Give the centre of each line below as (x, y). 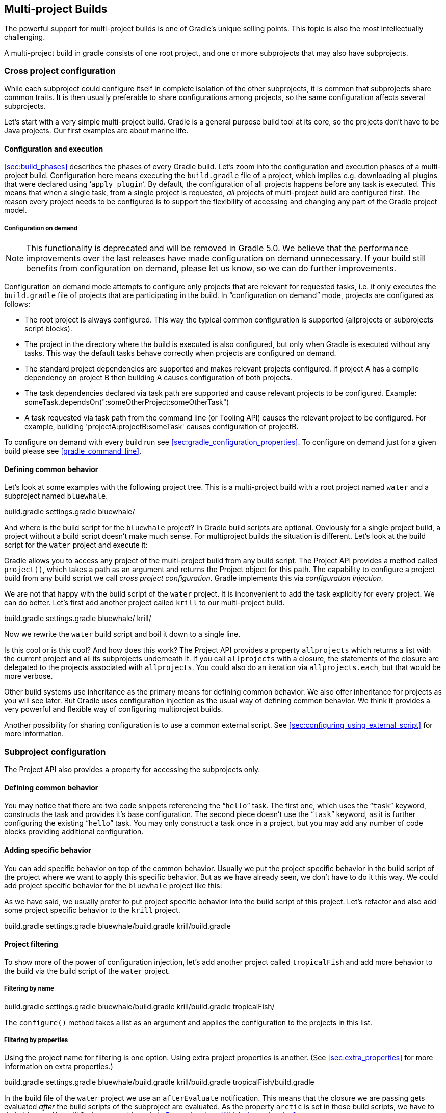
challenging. (25, 37)
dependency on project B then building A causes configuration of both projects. (158, 378)
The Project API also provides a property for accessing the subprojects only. (132, 770)
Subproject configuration (55, 751)
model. (16, 210)
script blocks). (48, 329)
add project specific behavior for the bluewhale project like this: (113, 885)
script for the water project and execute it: (76, 545)
